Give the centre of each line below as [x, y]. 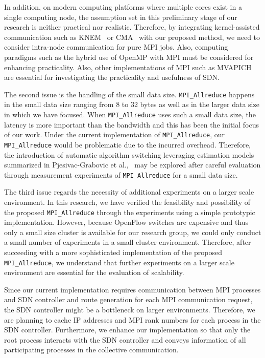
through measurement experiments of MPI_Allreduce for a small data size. [121, 174]
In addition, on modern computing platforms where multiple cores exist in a [123, 7]
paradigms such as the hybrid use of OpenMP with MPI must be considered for [129, 57]
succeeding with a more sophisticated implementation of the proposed [113, 252]
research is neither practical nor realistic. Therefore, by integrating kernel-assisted [132, 27]
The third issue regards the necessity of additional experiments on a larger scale [129, 192]
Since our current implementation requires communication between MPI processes [132, 289]
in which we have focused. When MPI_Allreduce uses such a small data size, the [130, 114]
